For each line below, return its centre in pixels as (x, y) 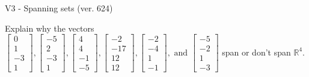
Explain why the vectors (50, 28)
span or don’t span (256, 52)
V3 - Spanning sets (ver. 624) (59, 8)
